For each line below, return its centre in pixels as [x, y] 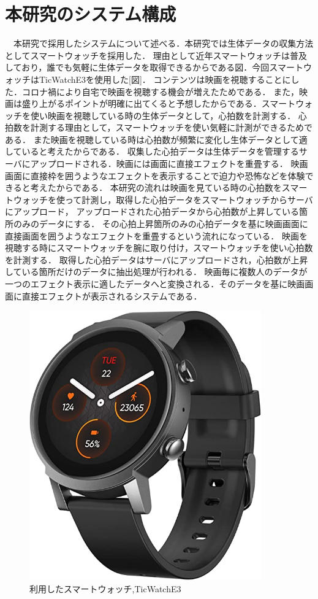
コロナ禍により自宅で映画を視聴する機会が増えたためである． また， [160, 91]
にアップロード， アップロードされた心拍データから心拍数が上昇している [152, 211]
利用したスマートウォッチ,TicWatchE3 [105, 588]
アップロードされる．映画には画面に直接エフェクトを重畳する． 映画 [169, 164]
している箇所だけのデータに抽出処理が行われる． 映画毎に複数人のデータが [156, 272]
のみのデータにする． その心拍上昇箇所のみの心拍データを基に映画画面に [161, 224]
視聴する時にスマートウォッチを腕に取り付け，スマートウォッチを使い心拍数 [159, 248]
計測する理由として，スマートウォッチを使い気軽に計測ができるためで [171, 127]
